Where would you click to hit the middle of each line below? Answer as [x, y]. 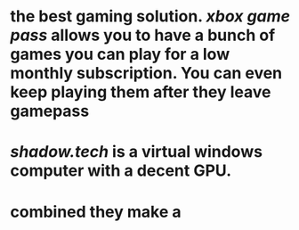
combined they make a [96, 212]
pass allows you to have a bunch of [143, 35]
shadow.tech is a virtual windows [137, 152]
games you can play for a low [120, 54]
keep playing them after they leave [141, 92]
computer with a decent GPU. [121, 171]
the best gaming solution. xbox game [150, 16]
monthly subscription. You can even [146, 74]
